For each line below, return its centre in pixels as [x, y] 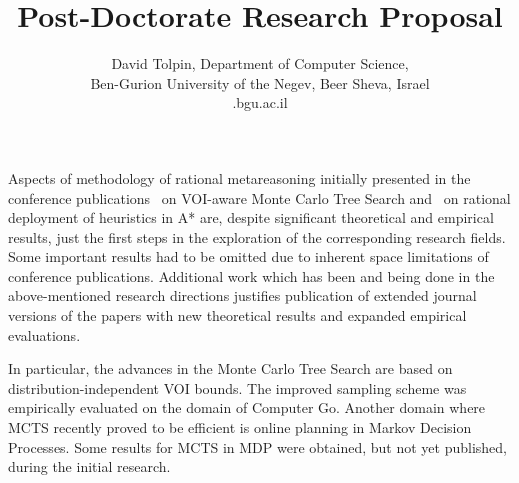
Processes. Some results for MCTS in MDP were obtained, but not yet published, [257, 446]
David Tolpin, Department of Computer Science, [260, 63]
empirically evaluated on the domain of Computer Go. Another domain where [247, 407]
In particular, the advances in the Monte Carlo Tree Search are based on [230, 368]
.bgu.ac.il [260, 102]
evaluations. [44, 334]
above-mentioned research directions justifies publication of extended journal [242, 295]
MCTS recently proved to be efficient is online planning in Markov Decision [240, 427]
